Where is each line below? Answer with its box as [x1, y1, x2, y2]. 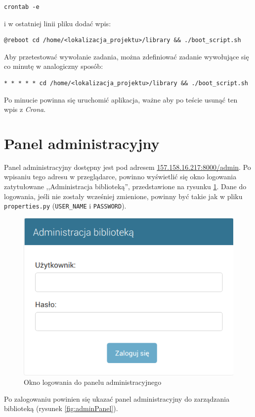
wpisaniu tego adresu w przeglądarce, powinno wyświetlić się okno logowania [4, 171, 237, 182]
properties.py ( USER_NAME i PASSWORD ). [4, 201, 127, 211]
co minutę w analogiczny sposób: [4, 61, 103, 71]
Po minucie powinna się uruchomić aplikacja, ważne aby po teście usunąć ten [4, 94, 238, 104]
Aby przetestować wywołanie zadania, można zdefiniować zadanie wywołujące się [4, 51, 249, 61]
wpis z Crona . [4, 104, 46, 114]
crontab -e [4, 3, 40, 10]
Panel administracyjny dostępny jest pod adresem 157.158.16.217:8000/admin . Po [4, 161, 251, 172]
